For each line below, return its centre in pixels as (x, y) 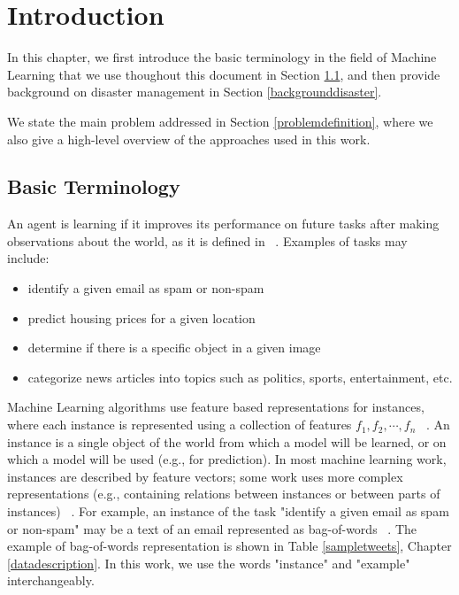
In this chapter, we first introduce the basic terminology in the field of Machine (222, 57)
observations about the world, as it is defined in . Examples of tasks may (207, 240)
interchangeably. (51, 580)
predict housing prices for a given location (142, 317)
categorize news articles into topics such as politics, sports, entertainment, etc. (240, 377)
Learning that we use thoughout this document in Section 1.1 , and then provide (224, 74)
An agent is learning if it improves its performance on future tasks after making (223, 224)
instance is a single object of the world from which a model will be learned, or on (227, 441)
